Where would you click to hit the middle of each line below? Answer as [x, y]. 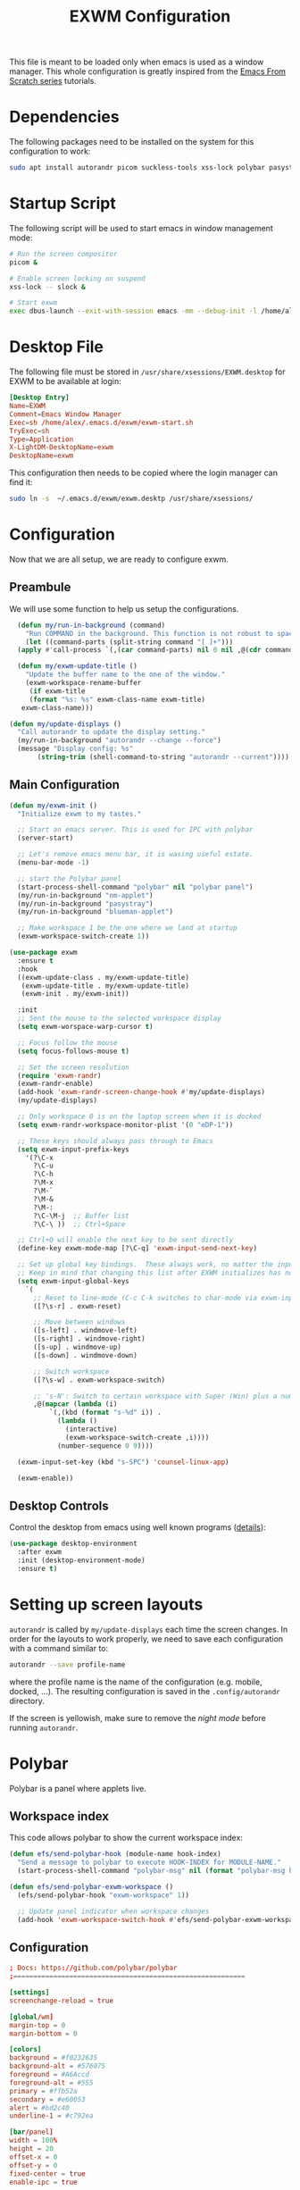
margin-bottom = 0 [43, 2034]
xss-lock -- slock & [48, 287]
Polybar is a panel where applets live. [78, 1788]
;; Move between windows [79, 1322]
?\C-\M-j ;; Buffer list [81, 1216]
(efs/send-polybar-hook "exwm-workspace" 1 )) [104, 1895]
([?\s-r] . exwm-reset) [77, 1306]
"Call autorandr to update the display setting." [111, 732]
